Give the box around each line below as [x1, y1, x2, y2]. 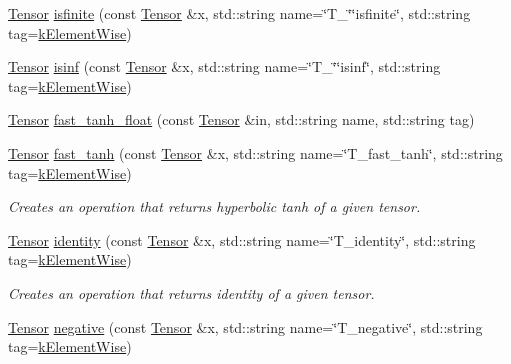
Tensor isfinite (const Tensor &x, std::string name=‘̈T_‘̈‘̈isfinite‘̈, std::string [8, 3, 471, 23]
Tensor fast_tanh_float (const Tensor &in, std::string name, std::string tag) [8, 109, 475, 130]
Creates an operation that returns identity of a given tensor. [8, 282, 375, 303]
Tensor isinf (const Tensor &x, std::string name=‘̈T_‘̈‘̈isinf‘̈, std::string [8, 56, 441, 77]
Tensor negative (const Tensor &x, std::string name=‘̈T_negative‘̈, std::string [8, 316, 483, 337]
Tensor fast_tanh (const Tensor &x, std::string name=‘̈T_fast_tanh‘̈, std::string [8, 142, 503, 163]
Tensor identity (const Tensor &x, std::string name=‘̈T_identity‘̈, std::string [8, 229, 476, 250]
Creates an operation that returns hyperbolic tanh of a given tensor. [8, 196, 421, 217]
